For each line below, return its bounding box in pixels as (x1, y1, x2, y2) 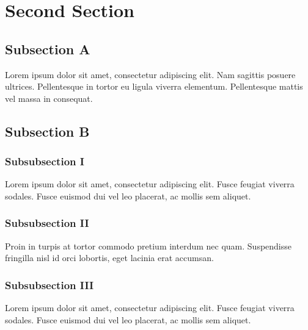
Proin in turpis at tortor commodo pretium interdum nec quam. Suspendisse (5, 239, 291, 252)
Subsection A (5, 39, 90, 58)
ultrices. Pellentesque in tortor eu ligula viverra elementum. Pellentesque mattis (5, 80, 303, 93)
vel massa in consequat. (5, 91, 93, 104)
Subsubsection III (5, 277, 94, 292)
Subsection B (5, 121, 90, 140)
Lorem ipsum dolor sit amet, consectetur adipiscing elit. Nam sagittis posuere (5, 68, 296, 81)
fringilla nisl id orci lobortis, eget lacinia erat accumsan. (5, 251, 214, 264)
